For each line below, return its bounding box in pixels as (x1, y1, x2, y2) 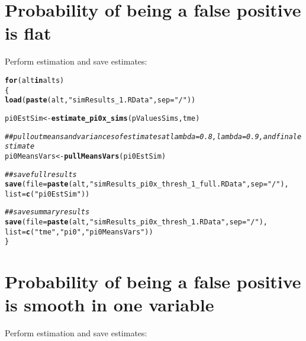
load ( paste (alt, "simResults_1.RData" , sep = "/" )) (5, 96, 196, 105)
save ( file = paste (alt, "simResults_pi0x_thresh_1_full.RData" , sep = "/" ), (5, 180, 289, 189)
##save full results (5, 170, 77, 179)
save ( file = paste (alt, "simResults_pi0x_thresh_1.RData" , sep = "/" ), (5, 218, 268, 227)
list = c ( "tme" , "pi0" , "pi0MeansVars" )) (5, 227, 153, 236)
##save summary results (5, 208, 90, 217)
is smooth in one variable (5, 292, 214, 317)
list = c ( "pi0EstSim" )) (5, 189, 90, 198)
